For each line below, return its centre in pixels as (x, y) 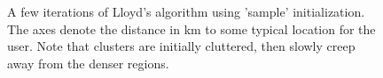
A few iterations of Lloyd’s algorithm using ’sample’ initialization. (186, 11)
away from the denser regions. (88, 63)
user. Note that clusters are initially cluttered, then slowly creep (181, 46)
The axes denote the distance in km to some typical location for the (191, 28)
